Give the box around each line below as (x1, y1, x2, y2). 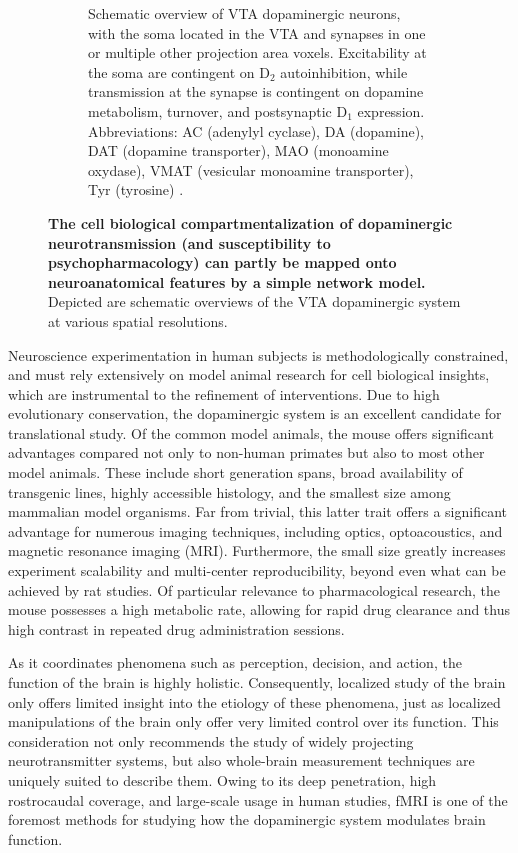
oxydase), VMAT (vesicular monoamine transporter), (88, 159, 414, 180)
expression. (357, 100, 425, 121)
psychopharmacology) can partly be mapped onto (48, 252, 397, 273)
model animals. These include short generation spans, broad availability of (8, 462, 463, 483)
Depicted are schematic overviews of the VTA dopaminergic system (48, 291, 461, 312)
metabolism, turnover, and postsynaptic (88, 100, 332, 121)
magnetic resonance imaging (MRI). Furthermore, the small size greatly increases (8, 540, 506, 561)
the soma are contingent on (88, 61, 255, 82)
